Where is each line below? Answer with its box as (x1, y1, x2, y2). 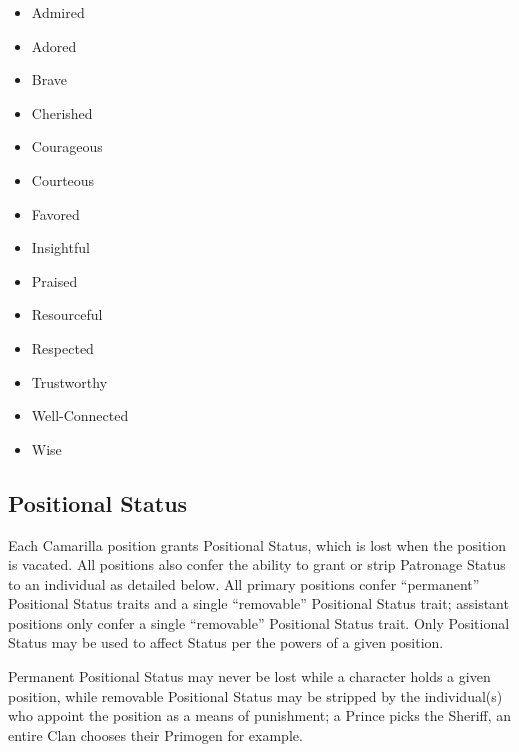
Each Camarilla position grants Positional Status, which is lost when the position (8, 534, 507, 555)
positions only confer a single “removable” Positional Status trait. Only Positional (8, 612, 510, 633)
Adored (31, 35, 77, 56)
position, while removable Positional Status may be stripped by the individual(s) (8, 685, 503, 706)
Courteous (31, 169, 95, 190)
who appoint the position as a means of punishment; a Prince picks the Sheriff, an (8, 705, 512, 726)
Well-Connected (31, 405, 129, 426)
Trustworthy (31, 371, 108, 392)
